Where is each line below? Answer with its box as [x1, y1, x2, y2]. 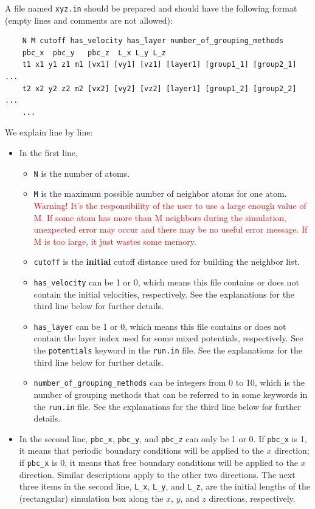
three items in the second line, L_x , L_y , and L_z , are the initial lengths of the [19, 480, 310, 493]
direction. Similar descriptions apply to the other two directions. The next [19, 468, 296, 480]
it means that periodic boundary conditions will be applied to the [19, 444, 264, 457]
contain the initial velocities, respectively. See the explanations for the [33, 287, 295, 300]
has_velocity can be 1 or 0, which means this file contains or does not [33, 275, 299, 288]
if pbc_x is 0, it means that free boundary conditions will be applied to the [19, 456, 298, 469]
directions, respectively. [209, 491, 296, 504]
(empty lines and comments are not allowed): [5, 13, 173, 26]
